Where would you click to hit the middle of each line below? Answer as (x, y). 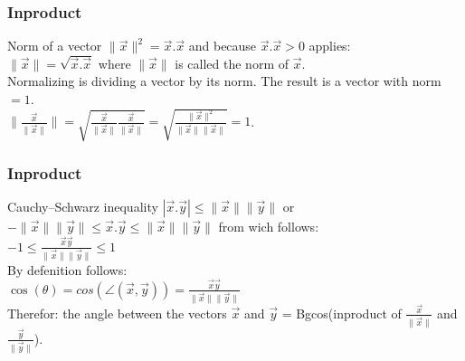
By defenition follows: (67, 269)
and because (223, 46)
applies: (330, 46)
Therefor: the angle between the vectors (117, 313)
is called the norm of (232, 63)
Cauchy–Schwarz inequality (83, 207)
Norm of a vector (55, 46)
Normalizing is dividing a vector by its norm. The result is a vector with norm (224, 81)
